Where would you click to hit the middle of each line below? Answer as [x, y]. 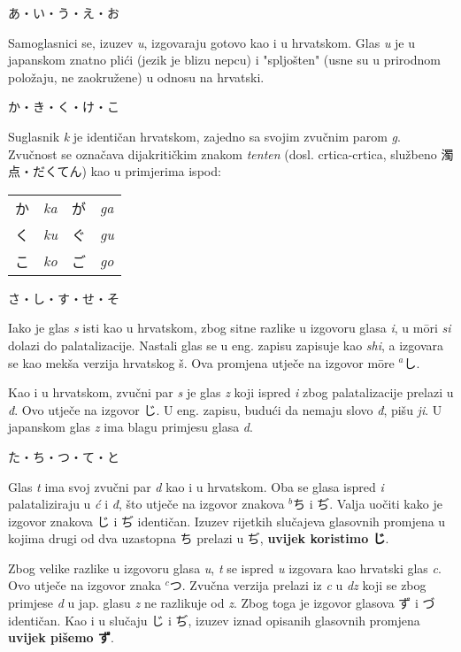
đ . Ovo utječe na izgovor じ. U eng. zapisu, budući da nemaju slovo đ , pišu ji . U [225, 409]
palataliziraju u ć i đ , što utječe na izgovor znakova [146, 504]
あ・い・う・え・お [64, 12]
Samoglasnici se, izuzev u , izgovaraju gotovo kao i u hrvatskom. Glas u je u [212, 42]
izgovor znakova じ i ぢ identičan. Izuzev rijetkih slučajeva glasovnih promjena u [227, 521]
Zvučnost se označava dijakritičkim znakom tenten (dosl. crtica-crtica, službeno [223, 153]
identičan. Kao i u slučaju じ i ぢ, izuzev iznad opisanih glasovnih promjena [214, 620]
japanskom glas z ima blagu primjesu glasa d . [131, 427]
